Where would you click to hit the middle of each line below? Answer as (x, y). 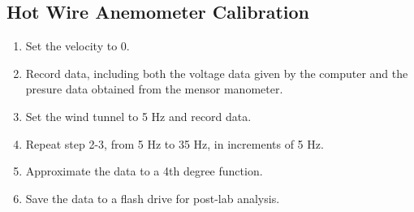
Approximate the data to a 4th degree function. (144, 171)
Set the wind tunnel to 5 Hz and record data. (138, 116)
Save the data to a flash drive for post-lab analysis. (153, 198)
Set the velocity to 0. (78, 46)
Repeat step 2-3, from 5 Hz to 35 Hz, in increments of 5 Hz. (175, 143)
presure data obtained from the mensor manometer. (154, 89)
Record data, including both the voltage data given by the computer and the (217, 73)
